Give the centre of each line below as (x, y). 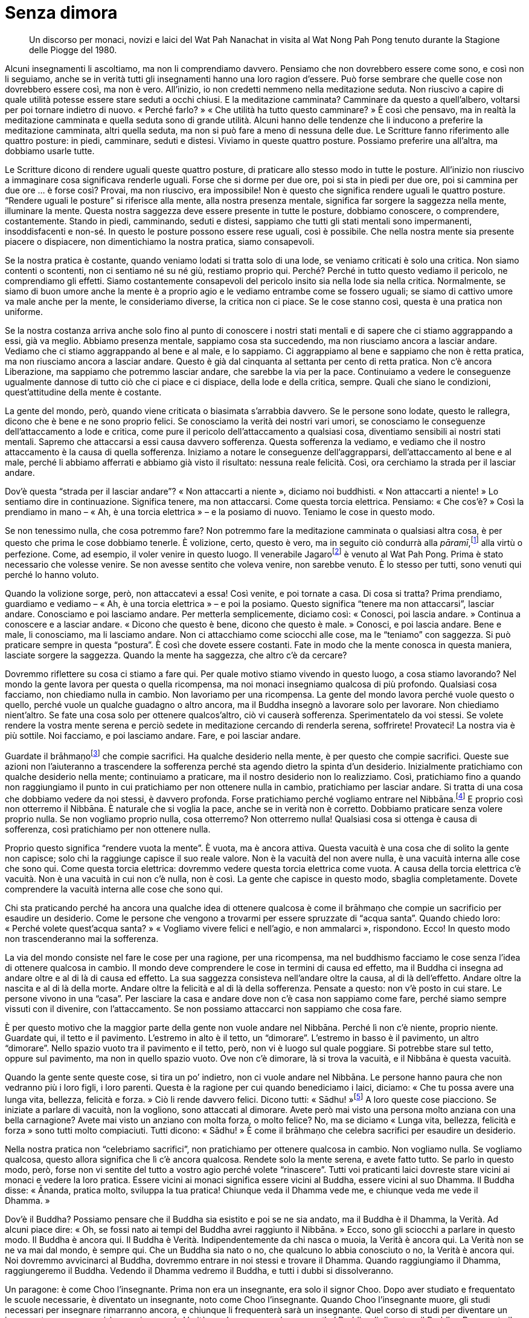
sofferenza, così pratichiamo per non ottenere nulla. (108, 829)
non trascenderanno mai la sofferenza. (82, 939)
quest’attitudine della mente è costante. (83, 392)
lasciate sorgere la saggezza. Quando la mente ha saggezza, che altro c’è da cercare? (176, 655)
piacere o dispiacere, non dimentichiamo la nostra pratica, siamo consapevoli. (160, 241)
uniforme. (24, 311)
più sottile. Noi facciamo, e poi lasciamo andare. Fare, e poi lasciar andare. (153, 736)
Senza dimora (61, 13)
